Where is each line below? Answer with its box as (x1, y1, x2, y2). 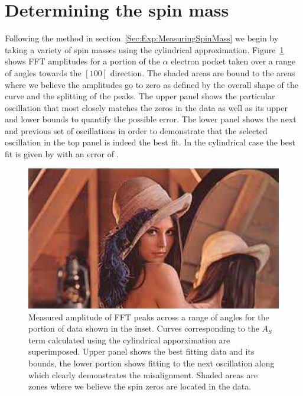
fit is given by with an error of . (5, 148, 119, 160)
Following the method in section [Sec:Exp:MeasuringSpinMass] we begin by (5, 32, 279, 44)
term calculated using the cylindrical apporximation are (28, 333, 230, 346)
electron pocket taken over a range (171, 55, 296, 67)
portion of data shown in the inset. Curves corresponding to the (28, 322, 259, 335)
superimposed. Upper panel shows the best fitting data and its (28, 345, 255, 358)
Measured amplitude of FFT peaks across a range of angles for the (28, 310, 269, 323)
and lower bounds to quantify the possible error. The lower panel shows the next (5, 113, 297, 125)
